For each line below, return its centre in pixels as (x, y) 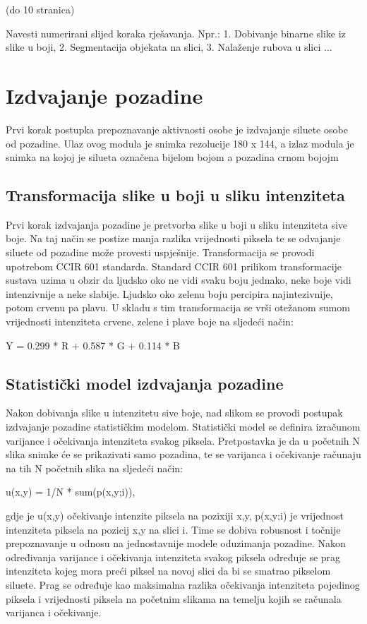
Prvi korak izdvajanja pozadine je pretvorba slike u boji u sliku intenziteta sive (177, 224)
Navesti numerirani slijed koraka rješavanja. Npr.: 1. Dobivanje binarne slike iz (176, 33)
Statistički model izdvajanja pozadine (145, 383)
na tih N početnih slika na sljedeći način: (95, 468)
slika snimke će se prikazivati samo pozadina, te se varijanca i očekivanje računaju (183, 454)
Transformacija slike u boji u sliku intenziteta (175, 195)
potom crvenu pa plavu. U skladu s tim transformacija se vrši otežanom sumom (178, 307)
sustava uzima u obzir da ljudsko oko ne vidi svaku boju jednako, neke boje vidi (179, 280)
